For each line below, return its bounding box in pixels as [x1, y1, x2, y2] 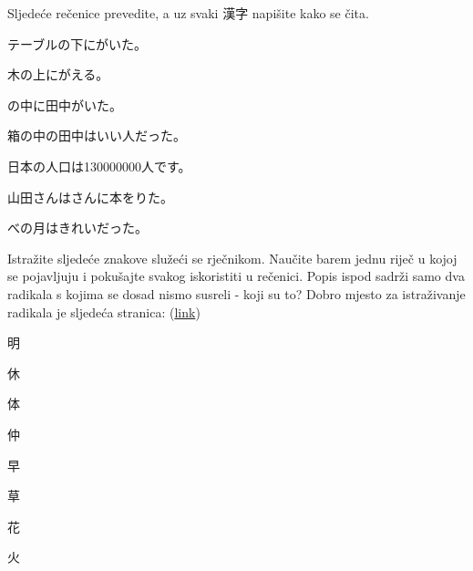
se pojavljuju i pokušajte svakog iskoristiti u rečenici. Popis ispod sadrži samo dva [7, 266, 465, 285]
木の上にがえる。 [7, 65, 109, 84]
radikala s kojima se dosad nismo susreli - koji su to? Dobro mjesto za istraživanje [7, 284, 466, 303]
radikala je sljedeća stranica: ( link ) [7, 302, 201, 321]
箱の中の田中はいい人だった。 [7, 126, 186, 145]
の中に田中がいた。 [7, 95, 122, 114]
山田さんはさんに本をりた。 [7, 187, 173, 206]
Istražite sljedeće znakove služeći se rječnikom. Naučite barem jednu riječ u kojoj [7, 248, 458, 267]
